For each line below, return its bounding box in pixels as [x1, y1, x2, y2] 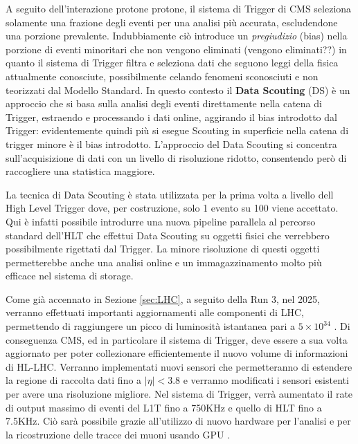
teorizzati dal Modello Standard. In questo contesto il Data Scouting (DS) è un [6, 82, 350, 97]
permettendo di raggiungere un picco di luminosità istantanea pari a [6, 319, 296, 333]
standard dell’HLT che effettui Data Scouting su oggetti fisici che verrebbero [6, 228, 330, 242]
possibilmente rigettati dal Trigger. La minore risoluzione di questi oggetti [6, 241, 320, 256]
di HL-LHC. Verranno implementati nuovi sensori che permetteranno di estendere [6, 359, 352, 373]
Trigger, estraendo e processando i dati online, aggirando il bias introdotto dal [6, 109, 337, 124]
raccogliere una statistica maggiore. [6, 164, 155, 178]
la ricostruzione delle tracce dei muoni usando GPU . [6, 427, 231, 441]
